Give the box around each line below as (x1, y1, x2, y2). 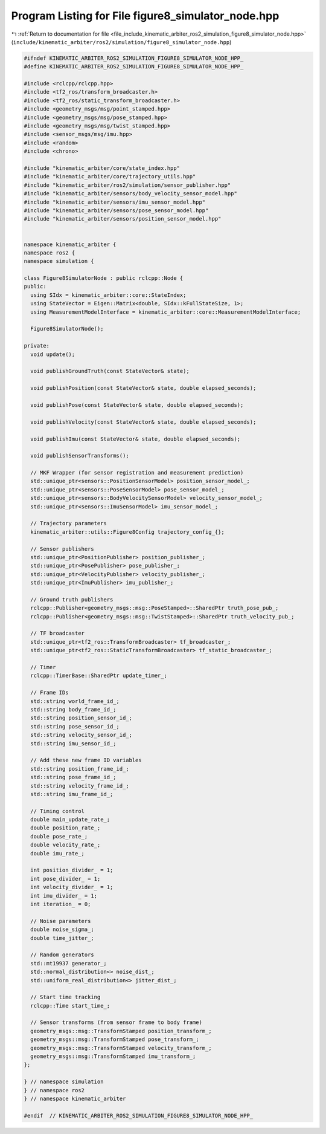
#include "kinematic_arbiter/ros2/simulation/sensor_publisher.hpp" (24, 181, 231, 189)
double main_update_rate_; (30, 816, 110, 823)
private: (24, 342, 50, 349)
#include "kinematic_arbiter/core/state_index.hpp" (24, 165, 181, 172)
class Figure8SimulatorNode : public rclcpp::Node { (24, 275, 184, 282)
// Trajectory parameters (30, 520, 107, 527)
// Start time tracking (30, 994, 101, 1000)
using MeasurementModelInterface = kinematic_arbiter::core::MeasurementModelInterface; (30, 308, 301, 316)
